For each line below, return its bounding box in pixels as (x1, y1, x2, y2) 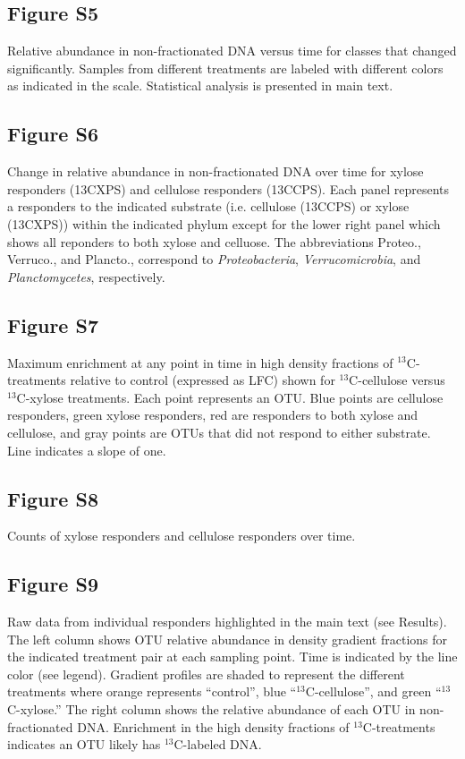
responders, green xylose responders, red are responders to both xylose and (7, 405, 418, 424)
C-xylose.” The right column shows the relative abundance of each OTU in (7, 700, 416, 719)
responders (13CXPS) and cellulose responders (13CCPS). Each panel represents (7, 179, 450, 198)
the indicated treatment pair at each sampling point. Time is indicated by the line (7, 647, 458, 666)
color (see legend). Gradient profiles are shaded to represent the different (7, 664, 405, 683)
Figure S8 (7, 484, 98, 512)
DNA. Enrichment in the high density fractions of (77, 717, 350, 736)
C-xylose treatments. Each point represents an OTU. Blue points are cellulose (16, 388, 444, 406)
